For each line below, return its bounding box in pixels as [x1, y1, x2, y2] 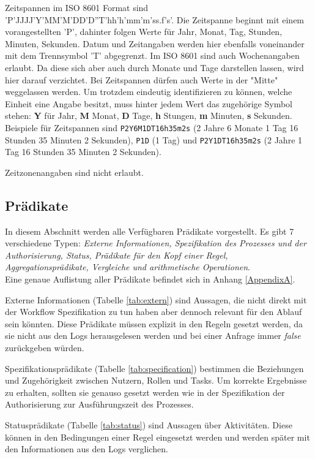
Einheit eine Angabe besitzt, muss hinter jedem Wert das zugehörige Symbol [5, 97, 293, 110]
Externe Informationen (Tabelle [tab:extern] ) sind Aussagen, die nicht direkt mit [5, 293, 307, 306]
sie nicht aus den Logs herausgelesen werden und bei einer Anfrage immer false [5, 329, 301, 342]
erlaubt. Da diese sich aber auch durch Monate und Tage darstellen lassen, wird [5, 61, 304, 74]
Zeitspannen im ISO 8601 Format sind [5, 1, 149, 13]
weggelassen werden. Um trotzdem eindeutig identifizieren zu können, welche [5, 85, 292, 98]
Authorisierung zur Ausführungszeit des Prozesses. [5, 398, 194, 411]
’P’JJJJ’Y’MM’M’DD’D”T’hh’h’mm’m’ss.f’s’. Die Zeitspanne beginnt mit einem [5, 13, 305, 26]
